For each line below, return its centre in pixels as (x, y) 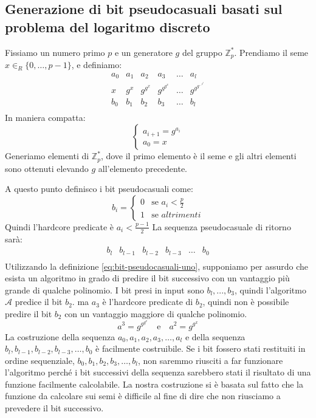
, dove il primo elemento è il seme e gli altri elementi (198, 156)
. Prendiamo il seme (271, 52)
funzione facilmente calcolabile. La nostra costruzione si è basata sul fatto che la (154, 384)
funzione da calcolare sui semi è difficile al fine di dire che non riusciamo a (143, 396)
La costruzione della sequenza (60, 336)
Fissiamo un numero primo (55, 52)
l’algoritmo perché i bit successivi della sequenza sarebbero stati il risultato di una (158, 372)
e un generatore (143, 52)
